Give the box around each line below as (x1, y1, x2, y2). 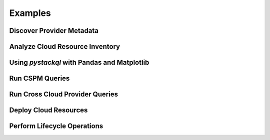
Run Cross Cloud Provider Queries (9, 90, 118, 99)
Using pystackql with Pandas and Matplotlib (9, 58, 149, 67)
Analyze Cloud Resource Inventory (9, 42, 120, 51)
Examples (9, 7, 51, 18)
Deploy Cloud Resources (9, 106, 88, 115)
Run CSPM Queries (9, 74, 70, 83)
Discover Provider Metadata (9, 26, 98, 35)
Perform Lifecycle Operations (9, 122, 103, 131)
